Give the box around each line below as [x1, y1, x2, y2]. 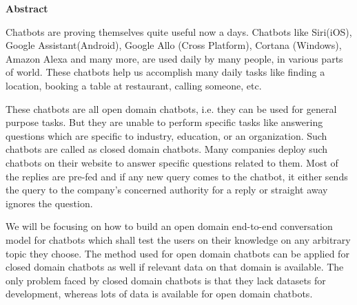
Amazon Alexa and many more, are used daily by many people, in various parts [6, 51, 343, 65]
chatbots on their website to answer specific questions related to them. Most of [6, 155, 338, 169]
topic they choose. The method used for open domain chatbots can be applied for [6, 246, 349, 260]
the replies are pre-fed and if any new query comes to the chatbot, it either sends [6, 169, 348, 183]
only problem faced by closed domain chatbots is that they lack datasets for [6, 273, 326, 287]
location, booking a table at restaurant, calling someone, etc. [6, 78, 262, 92]
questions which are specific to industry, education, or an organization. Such [6, 128, 327, 143]
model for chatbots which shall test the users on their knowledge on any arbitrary [6, 232, 351, 246]
